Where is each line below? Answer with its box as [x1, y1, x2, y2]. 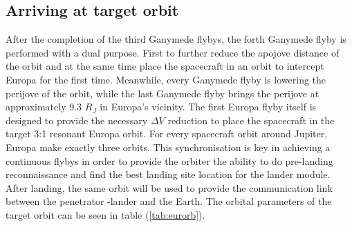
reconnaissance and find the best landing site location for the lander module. [6, 167, 331, 181]
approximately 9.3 [6, 99, 82, 114]
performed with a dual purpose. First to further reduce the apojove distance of [6, 45, 340, 59]
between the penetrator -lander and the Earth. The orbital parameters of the [6, 194, 332, 208]
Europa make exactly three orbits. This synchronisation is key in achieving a [6, 139, 331, 154]
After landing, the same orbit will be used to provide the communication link [6, 180, 333, 195]
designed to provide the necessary [6, 112, 148, 127]
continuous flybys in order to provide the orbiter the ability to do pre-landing [6, 153, 333, 168]
